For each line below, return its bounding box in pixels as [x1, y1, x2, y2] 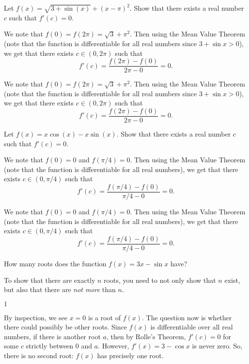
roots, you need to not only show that [104, 275, 216, 285]
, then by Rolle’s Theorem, [106, 331, 186, 341]
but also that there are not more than [4, 284, 116, 295]
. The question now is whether [142, 312, 232, 322]
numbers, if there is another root [4, 331, 101, 341]
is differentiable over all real [150, 322, 233, 332]
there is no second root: [4, 350, 74, 361]
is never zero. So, [192, 341, 243, 351]
